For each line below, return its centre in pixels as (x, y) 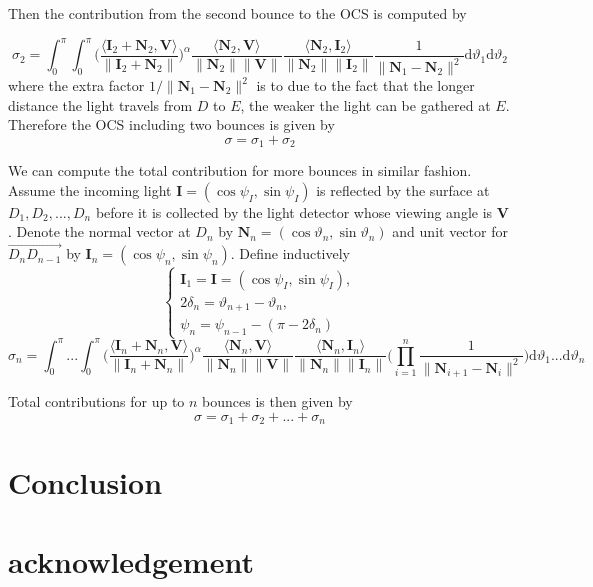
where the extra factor (76, 85)
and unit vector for (450, 231)
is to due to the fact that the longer (365, 85)
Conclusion (85, 482)
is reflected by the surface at (403, 189)
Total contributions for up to (96, 400)
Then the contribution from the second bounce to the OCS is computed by (237, 13)
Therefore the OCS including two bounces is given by (171, 124)
